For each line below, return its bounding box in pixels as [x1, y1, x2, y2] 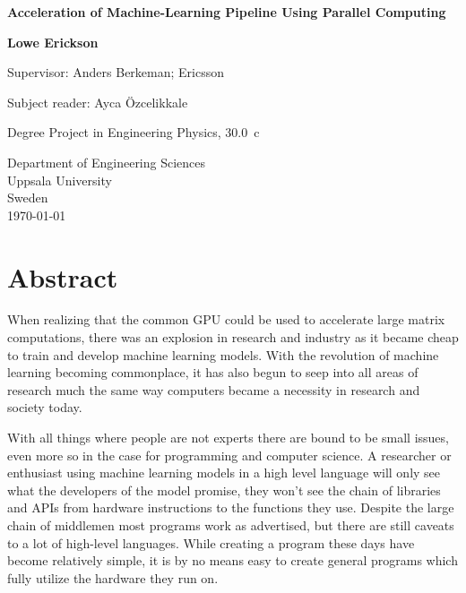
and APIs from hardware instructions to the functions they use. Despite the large [7, 498, 454, 517]
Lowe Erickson [7, 32, 99, 51]
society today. [7, 398, 82, 417]
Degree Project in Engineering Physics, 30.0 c [7, 123, 260, 142]
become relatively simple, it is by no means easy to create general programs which [7, 551, 458, 570]
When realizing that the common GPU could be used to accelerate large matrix [7, 310, 445, 329]
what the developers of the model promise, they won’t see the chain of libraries [7, 480, 441, 499]
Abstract [7, 258, 118, 295]
